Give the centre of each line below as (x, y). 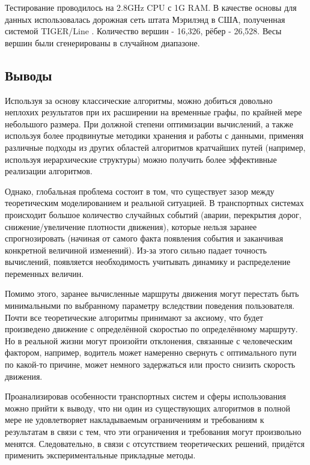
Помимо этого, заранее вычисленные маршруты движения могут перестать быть (152, 293)
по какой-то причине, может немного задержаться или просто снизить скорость (150, 364)
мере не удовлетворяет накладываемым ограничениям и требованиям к (135, 420)
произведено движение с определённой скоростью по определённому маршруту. (151, 329)
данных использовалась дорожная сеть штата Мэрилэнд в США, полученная (145, 19)
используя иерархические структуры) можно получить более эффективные (141, 159)
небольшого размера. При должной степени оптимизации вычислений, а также (149, 123)
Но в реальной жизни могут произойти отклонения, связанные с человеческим (149, 340)
